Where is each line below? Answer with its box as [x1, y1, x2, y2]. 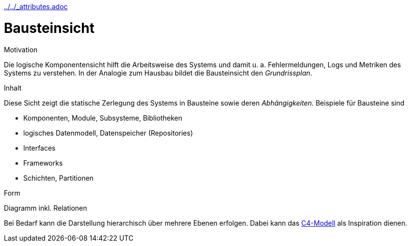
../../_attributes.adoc [4, 2, 68, 11]
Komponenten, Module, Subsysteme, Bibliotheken [23, 113, 183, 122]
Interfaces [23, 143, 56, 152]
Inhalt [4, 83, 22, 92]
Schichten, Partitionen [23, 173, 94, 182]
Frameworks [23, 158, 63, 167]
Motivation [4, 45, 38, 54]
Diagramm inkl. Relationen [4, 203, 87, 212]
